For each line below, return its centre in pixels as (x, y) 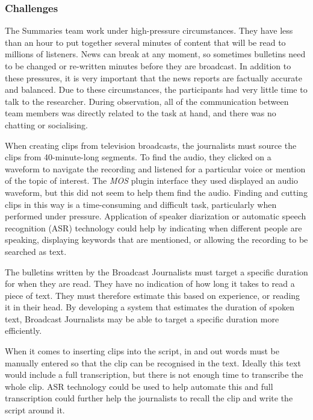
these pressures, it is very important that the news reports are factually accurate (153, 77)
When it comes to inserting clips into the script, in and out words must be (142, 351)
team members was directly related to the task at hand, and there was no (141, 113)
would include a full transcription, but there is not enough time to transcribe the (154, 375)
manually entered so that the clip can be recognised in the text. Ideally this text (153, 362)
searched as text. (36, 251)
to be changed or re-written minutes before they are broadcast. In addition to (148, 66)
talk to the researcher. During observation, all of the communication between (147, 101)
